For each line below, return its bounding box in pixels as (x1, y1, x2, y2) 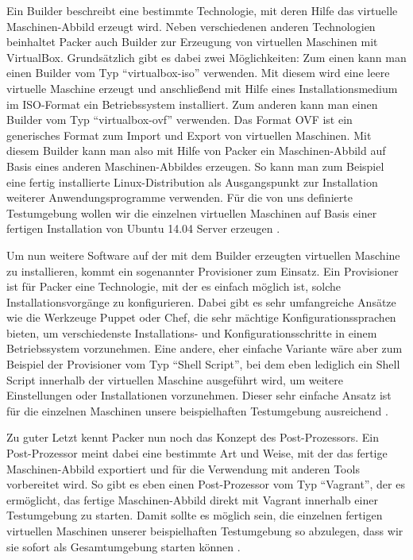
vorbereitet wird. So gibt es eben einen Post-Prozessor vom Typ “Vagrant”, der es (6, 476, 405, 492)
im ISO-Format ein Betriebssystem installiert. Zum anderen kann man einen (6, 95, 378, 112)
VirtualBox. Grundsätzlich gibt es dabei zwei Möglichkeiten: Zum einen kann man (6, 48, 407, 65)
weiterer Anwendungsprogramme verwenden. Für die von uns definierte (6, 189, 353, 206)
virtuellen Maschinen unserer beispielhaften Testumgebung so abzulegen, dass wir (6, 523, 403, 539)
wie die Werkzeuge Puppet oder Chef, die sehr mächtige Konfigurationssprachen (6, 309, 396, 326)
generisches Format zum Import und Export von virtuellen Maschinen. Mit (6, 126, 372, 143)
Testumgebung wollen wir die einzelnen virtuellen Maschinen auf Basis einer (6, 204, 377, 221)
